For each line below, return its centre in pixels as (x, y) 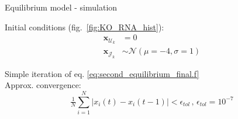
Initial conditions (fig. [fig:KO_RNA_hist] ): (84, 27)
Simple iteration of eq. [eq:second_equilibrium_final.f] (102, 73)
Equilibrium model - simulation (61, 7)
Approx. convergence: (43, 85)
